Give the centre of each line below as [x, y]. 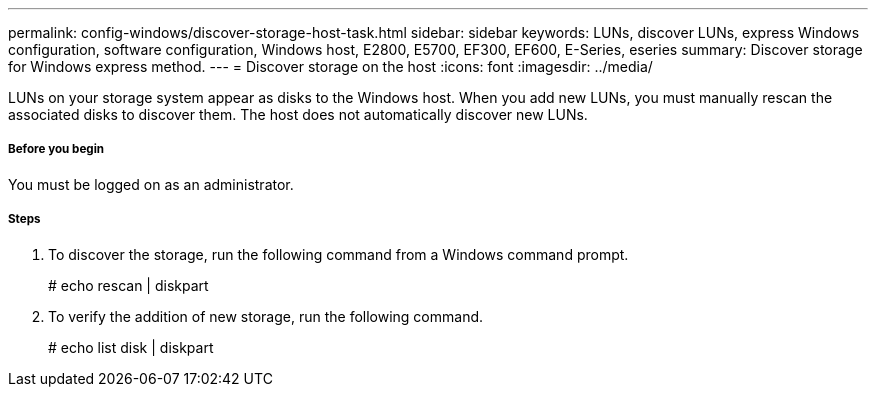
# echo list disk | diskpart [131, 347]
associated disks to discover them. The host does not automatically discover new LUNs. [298, 114]
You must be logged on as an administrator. [151, 184]
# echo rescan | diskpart [128, 285]
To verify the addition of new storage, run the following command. [266, 316]
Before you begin [56, 149]
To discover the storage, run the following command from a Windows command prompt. [338, 254]
